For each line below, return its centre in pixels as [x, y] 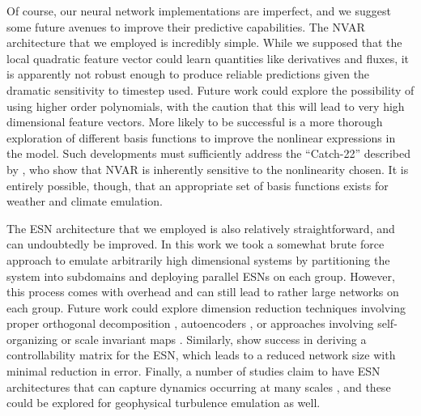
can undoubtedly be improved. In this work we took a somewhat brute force [196, 244]
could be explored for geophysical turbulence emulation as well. [164, 403]
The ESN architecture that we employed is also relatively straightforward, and [201, 228]
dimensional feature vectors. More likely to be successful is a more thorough [195, 122]
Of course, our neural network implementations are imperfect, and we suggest [199, 11]
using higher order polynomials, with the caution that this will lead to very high [206, 106]
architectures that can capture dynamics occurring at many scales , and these [199, 386]
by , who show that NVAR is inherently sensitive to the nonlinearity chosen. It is [208, 169]
